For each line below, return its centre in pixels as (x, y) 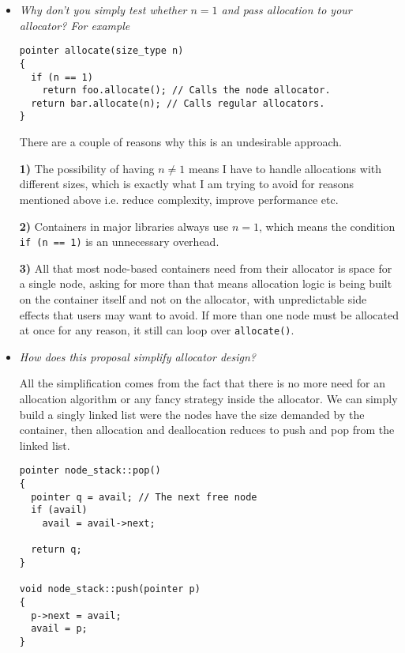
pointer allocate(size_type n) (101, 51)
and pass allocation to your (287, 9)
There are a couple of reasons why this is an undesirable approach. (180, 142)
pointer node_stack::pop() (90, 471)
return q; (56, 550)
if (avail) (59, 510)
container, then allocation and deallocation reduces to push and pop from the (207, 430)
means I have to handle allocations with (285, 168)
